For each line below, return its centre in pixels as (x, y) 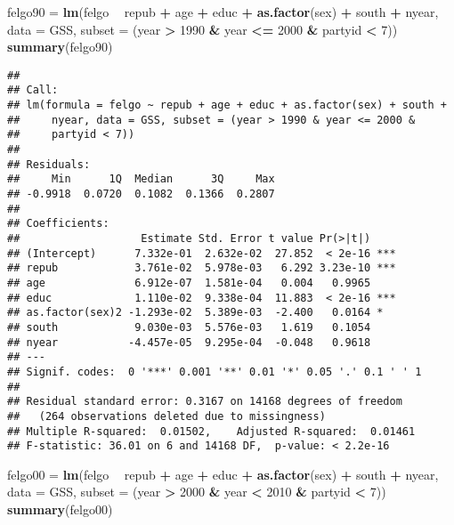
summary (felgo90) (60, 47)
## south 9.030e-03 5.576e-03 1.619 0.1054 (189, 327)
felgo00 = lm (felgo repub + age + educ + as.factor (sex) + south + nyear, (223, 474)
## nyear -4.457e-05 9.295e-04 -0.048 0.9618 (189, 342)
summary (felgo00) (60, 509)
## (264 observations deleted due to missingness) (166, 416)
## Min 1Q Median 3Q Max (141, 179)
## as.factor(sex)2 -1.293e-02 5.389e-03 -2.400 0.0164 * (195, 313)
